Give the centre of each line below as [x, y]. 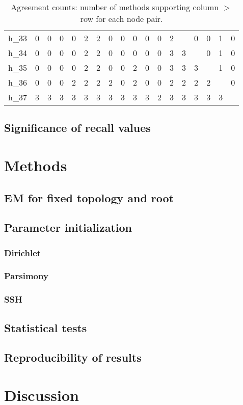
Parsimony [26, 276]
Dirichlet [23, 252]
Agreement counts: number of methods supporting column [115, 7]
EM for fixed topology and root [89, 197]
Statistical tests [46, 327]
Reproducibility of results [73, 357]
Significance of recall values [77, 128]
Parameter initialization [68, 227]
